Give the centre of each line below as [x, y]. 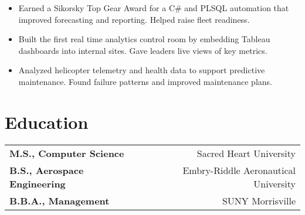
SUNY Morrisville [259, 200]
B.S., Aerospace [47, 170]
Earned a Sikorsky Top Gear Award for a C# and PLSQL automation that [154, 8]
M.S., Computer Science [67, 153]
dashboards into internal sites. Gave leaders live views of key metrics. [143, 50]
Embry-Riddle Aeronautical [239, 170]
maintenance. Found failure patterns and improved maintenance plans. [145, 81]
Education [47, 122]
